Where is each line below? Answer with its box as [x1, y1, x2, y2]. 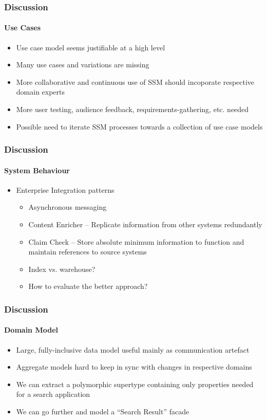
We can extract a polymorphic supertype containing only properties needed [16, 378, 254, 389]
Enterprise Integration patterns [16, 184, 115, 195]
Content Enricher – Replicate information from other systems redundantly [28, 219, 262, 230]
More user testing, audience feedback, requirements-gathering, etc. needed [16, 104, 249, 115]
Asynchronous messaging [28, 202, 107, 212]
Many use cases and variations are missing [16, 59, 149, 70]
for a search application [16, 389, 90, 399]
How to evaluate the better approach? [28, 281, 148, 291]
